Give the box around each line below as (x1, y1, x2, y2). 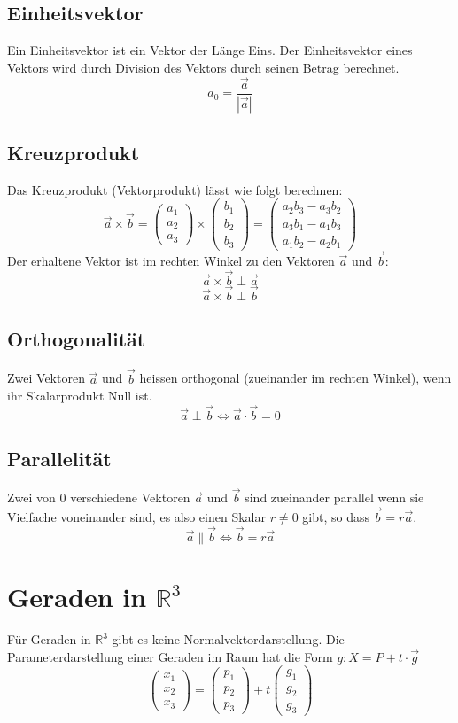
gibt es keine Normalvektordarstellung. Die (112, 630, 345, 649)
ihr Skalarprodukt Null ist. (7, 386, 152, 405)
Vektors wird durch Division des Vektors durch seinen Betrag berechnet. (7, 58, 400, 76)
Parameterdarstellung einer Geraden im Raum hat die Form (7, 647, 333, 665)
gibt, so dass (302, 508, 369, 526)
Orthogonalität (7, 325, 146, 353)
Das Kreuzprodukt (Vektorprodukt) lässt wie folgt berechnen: (7, 180, 343, 198)
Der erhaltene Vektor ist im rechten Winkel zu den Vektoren (7, 252, 335, 270)
